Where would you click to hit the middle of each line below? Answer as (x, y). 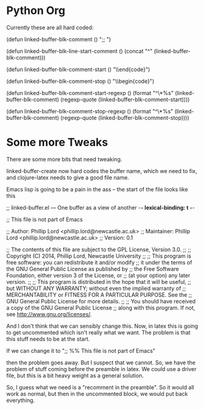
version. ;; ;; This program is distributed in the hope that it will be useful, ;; (99, 281)
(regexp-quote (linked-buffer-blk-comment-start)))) (125, 99)
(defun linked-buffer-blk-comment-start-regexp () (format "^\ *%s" (90, 93)
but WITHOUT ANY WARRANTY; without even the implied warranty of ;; (96, 288)
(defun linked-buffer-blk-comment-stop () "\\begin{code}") (80, 81)
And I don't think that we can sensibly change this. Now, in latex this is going (102, 326)
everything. (21, 400)
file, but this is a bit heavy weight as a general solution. (75, 375)
